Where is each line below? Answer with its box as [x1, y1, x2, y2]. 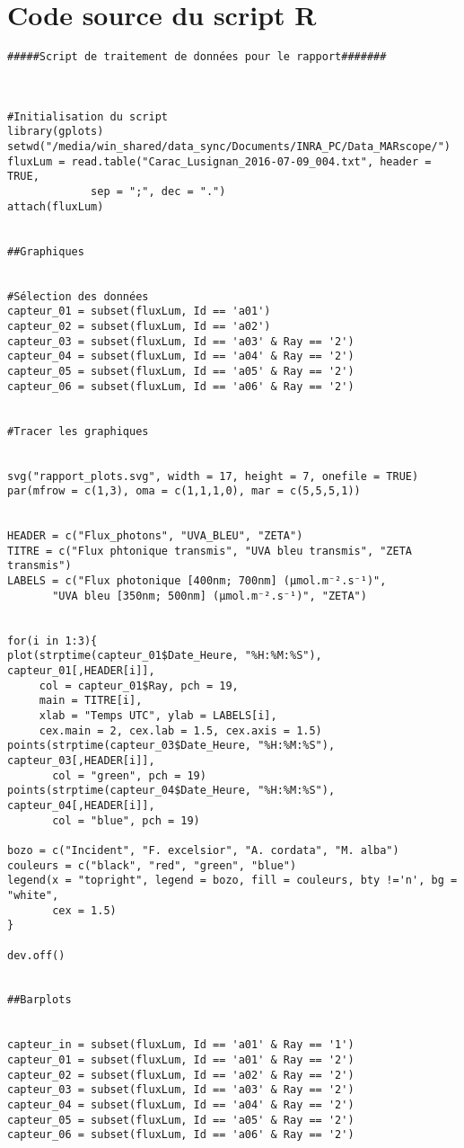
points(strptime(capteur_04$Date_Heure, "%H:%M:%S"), [7, 784, 336, 797]
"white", [7, 888, 59, 902]
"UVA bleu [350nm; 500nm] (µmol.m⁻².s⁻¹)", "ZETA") [52, 589, 367, 602]
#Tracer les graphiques [7, 424, 149, 438]
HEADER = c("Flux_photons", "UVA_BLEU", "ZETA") [7, 530, 303, 543]
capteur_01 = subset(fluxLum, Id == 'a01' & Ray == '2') [7, 1054, 355, 1067]
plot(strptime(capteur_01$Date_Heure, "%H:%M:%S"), [7, 649, 322, 663]
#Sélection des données [7, 289, 149, 303]
